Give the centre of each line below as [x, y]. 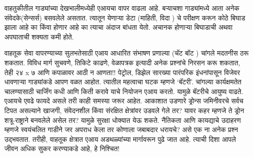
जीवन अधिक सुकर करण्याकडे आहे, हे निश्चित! [62, 148]
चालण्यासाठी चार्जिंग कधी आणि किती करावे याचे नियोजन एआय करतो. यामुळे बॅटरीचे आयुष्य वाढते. [124, 91]
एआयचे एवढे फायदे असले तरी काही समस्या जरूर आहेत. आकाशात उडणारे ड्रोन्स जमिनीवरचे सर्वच [124, 101]
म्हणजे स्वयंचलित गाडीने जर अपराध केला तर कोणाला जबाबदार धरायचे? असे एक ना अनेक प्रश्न [121, 129]
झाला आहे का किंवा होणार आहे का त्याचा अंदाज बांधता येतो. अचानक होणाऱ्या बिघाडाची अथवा [118, 27]
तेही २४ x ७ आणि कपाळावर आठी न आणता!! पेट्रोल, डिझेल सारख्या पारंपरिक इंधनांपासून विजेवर [122, 72]
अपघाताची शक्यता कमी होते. [39, 36]
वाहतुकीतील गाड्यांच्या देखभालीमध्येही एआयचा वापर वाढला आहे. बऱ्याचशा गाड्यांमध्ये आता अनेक [122, 8]
